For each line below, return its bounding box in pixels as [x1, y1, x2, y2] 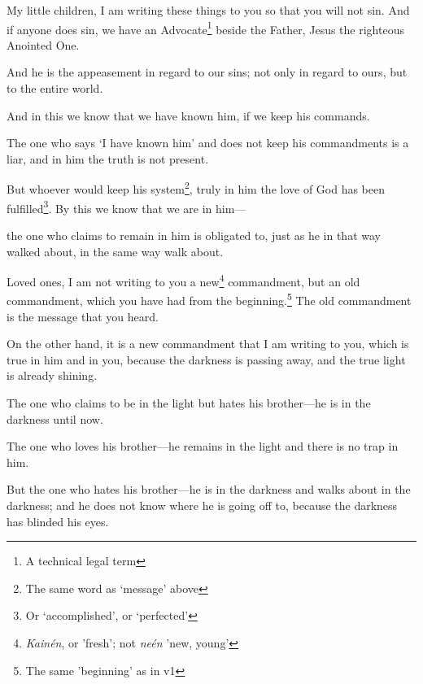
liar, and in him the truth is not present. [7, 150, 209, 167]
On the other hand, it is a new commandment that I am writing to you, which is [7, 335, 409, 352]
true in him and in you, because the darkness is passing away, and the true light [7, 351, 406, 368]
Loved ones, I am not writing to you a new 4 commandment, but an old [7, 271, 360, 290]
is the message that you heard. [7, 307, 159, 325]
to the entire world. [7, 80, 103, 97]
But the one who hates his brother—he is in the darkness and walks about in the [7, 481, 411, 498]
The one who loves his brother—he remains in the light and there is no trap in [7, 438, 399, 455]
